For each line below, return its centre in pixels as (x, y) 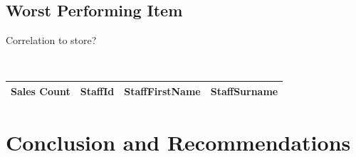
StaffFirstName (162, 91)
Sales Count (41, 91)
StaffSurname (244, 91)
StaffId (97, 91)
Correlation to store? (51, 40)
